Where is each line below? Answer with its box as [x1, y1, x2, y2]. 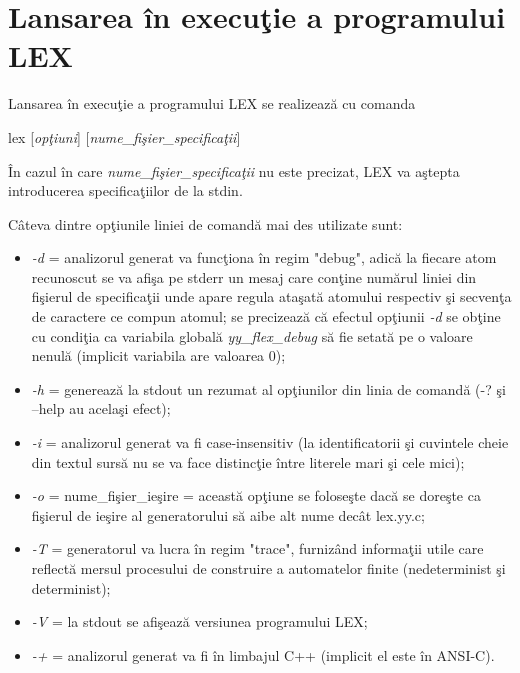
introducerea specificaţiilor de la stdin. [8, 180, 243, 201]
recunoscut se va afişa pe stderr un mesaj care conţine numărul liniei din [31, 266, 477, 287]
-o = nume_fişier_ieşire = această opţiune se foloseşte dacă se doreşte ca [31, 485, 481, 506]
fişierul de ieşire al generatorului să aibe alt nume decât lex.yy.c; [31, 504, 425, 525]
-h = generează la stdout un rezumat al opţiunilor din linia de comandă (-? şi [31, 378, 506, 399]
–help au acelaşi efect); [31, 398, 171, 419]
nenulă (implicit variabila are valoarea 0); [31, 345, 286, 366]
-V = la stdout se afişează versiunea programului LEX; [31, 611, 368, 632]
